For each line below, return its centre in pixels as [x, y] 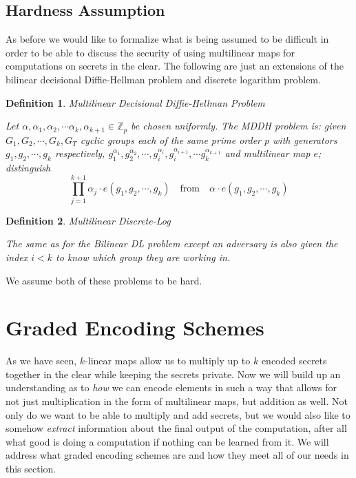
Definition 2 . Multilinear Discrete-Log [88, 220]
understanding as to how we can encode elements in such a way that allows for [171, 387]
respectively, [80, 153]
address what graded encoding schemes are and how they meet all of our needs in [177, 455]
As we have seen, [41, 361]
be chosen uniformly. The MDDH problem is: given [239, 126]
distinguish [28, 168]
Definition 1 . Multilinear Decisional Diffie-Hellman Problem [135, 102]
